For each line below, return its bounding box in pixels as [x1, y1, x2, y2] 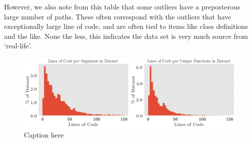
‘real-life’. [4, 40, 32, 51]
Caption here [24, 130, 64, 140]
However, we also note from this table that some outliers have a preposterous [4, 1, 240, 11]
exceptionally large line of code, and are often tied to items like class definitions [4, 21, 248, 31]
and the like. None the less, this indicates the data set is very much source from [4, 30, 248, 41]
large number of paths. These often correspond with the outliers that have [4, 11, 231, 21]
